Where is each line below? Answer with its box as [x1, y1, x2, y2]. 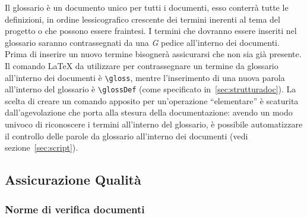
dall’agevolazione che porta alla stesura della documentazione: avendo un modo [5, 106, 293, 119]
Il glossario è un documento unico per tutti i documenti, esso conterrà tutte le [5, 1, 289, 13]
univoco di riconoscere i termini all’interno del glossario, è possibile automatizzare [5, 118, 303, 130]
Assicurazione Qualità [5, 170, 141, 189]
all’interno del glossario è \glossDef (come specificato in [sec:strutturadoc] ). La [5, 83, 296, 95]
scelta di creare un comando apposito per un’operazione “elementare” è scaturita [5, 94, 299, 107]
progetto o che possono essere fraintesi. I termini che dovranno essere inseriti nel [5, 24, 297, 37]
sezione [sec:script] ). [5, 141, 78, 154]
